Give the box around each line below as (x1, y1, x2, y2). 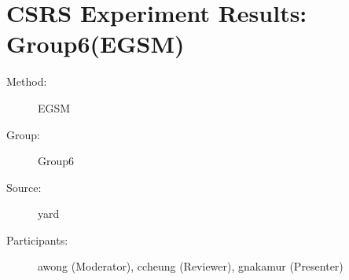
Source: (6, 179, 42, 195)
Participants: (6, 231, 68, 248)
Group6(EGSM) (6, 28, 185, 60)
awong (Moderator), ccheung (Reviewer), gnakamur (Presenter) (38, 258, 343, 274)
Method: (6, 73, 47, 90)
